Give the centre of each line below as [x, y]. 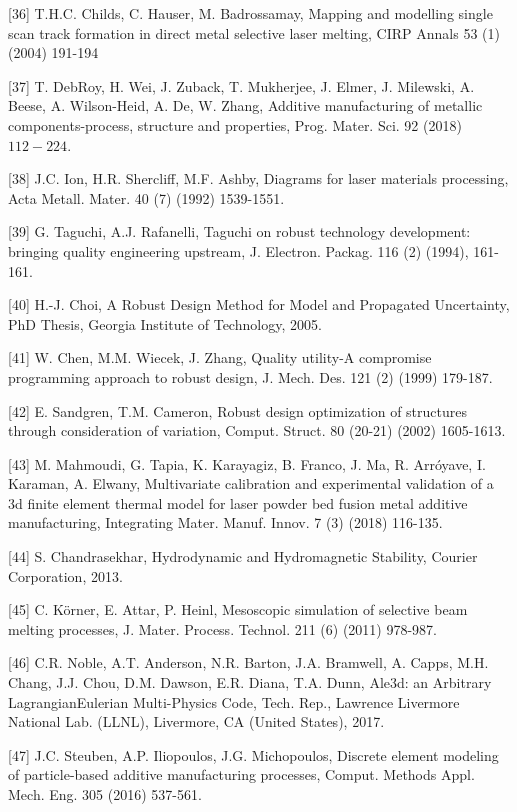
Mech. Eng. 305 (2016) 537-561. [105, 794]
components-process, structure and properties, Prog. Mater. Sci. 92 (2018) [235, 124]
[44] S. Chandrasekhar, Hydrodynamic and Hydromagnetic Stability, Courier [243, 556]
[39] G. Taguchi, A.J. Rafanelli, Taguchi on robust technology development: [239, 231]
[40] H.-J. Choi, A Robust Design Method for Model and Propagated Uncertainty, [259, 304]
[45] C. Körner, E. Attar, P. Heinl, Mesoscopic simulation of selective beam [238, 609]
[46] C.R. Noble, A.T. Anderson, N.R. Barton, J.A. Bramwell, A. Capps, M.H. [248, 662]
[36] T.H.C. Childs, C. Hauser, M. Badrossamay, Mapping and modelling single [250, 13]
